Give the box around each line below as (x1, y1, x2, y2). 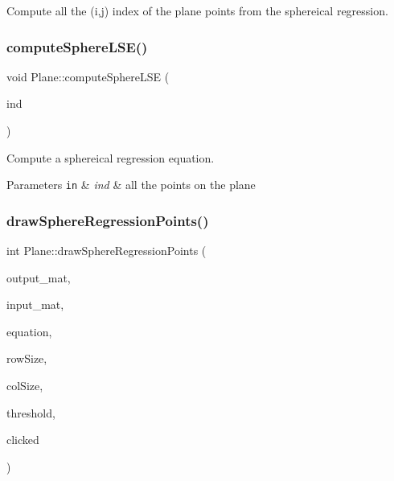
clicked (6, 431, 39, 448)
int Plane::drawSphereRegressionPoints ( (6, 242, 207, 259)
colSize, (6, 377, 43, 394)
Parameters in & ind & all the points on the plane (6, 176, 256, 193)
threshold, (6, 404, 55, 421)
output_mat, (6, 269, 71, 286)
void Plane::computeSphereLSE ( (6, 68, 170, 84)
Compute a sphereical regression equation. (6, 149, 215, 166)
